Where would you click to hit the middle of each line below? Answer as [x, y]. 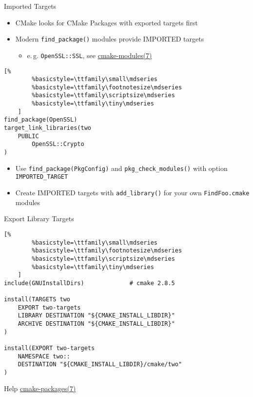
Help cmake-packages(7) [40, 388]
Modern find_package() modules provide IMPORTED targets [110, 39]
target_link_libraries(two [48, 128]
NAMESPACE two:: [44, 356]
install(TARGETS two [37, 300]
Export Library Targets [39, 219]
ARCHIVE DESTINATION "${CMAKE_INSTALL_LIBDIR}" [96, 324]
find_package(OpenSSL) [41, 120]
